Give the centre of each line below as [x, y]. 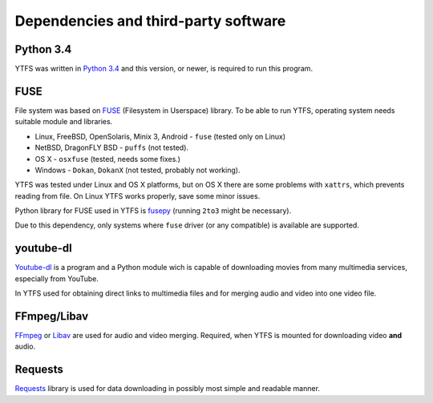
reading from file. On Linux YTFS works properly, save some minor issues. [138, 195]
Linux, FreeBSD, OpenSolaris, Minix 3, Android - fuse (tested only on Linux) [160, 136]
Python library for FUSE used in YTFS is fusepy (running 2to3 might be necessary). [153, 211]
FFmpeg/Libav [52, 316]
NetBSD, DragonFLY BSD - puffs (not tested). [111, 147]
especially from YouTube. [57, 278]
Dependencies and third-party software [150, 21]
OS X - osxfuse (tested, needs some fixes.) [107, 159]
